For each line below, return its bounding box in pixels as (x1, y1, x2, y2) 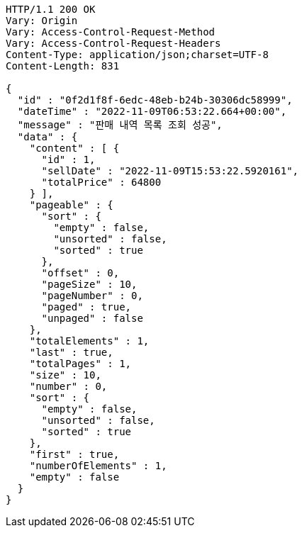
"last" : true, (29, 347, 113, 358)
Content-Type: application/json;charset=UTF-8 (6, 49, 269, 60)
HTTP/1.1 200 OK (6, 4, 96, 15)
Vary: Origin (6, 15, 78, 26)
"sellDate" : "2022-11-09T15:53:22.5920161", (41, 165, 299, 176)
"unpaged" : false (41, 313, 143, 324)
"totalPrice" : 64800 (41, 176, 162, 188)
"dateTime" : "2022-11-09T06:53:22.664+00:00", (17, 106, 287, 117)
